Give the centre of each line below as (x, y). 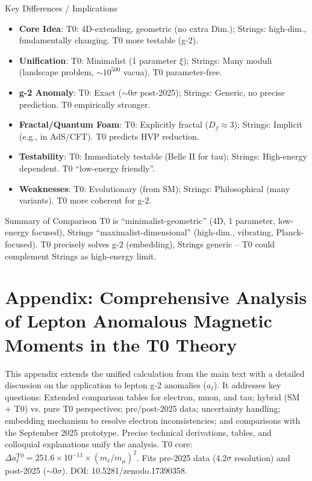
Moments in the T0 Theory (121, 344)
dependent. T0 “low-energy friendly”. (87, 168)
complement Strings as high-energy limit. (81, 256)
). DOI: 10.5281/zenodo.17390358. (125, 470)
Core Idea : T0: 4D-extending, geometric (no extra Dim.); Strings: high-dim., (163, 28)
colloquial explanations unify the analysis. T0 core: (99, 444)
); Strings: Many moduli (228, 60)
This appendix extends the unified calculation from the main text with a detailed (155, 373)
